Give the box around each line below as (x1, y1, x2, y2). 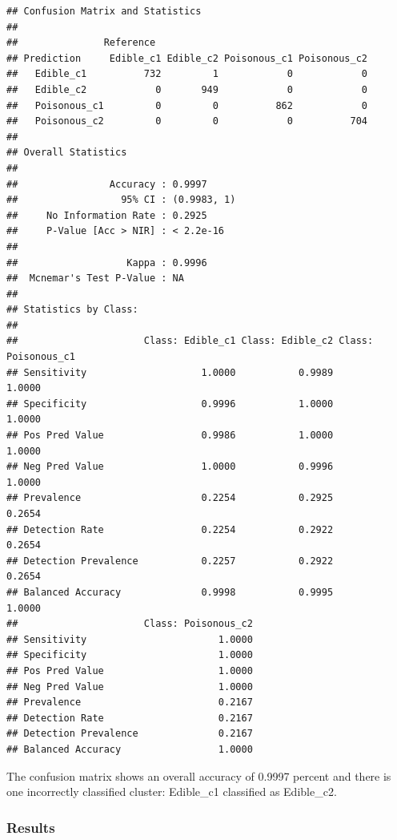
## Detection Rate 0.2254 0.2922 (6, 523, 334, 535)
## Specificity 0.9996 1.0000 (6, 398, 334, 410)
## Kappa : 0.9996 (6, 256, 207, 269)
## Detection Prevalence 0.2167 (6, 728, 253, 740)
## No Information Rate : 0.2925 (6, 209, 207, 221)
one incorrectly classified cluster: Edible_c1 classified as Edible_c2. (6, 783, 337, 800)
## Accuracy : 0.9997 (6, 178, 207, 190)
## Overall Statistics (6, 147, 127, 159)
